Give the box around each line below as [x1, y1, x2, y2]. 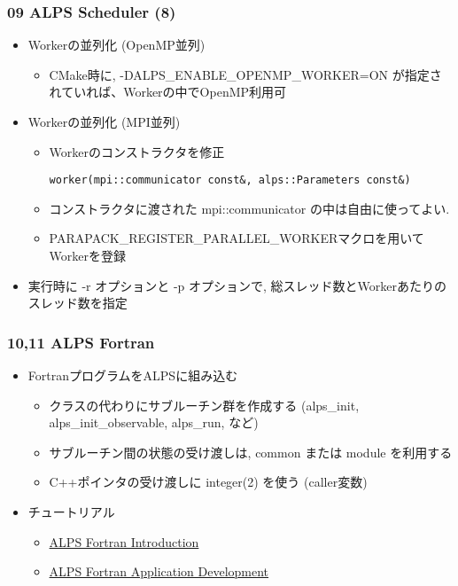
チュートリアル [27, 503, 115, 520]
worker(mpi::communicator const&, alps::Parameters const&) [49, 174, 411, 187]
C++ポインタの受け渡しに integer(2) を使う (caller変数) [49, 473, 368, 491]
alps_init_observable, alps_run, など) [49, 413, 259, 432]
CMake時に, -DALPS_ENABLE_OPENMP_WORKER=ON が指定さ [49, 65, 442, 83]
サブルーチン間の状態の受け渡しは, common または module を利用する [49, 442, 453, 461]
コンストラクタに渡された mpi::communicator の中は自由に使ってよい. [49, 199, 450, 217]
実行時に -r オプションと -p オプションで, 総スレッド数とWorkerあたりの [27, 276, 447, 294]
